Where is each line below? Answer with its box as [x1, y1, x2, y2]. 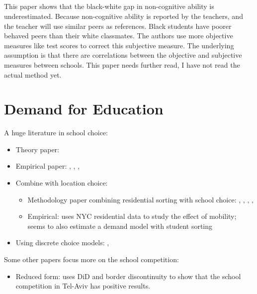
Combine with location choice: [15, 178, 108, 188]
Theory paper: [15, 144, 60, 154]
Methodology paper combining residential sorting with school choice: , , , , [27, 194, 254, 204]
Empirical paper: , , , [15, 161, 80, 171]
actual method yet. [4, 69, 62, 80]
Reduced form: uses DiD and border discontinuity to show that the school [15, 271, 241, 281]
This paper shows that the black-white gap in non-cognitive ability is [4, 1, 214, 11]
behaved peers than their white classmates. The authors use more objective [4, 30, 233, 41]
